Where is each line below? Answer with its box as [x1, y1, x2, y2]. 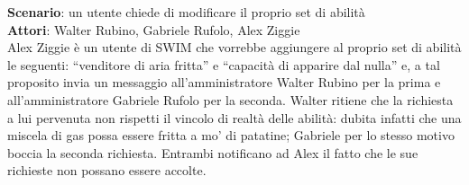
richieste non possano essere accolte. [7, 161, 207, 180]
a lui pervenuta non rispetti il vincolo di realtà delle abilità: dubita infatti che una [7, 108, 462, 127]
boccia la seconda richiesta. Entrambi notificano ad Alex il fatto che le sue [7, 143, 418, 162]
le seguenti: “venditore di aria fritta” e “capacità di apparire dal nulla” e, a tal [7, 55, 440, 74]
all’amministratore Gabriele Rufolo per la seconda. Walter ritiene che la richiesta [7, 90, 454, 109]
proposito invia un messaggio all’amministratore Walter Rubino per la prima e [7, 73, 441, 92]
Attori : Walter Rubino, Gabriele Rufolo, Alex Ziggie [7, 20, 300, 39]
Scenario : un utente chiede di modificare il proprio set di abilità [7, 3, 365, 21]
